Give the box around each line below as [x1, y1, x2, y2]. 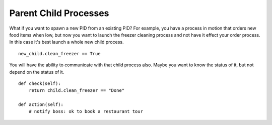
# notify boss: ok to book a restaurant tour [28, 108, 144, 114]
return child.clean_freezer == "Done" [28, 88, 125, 93]
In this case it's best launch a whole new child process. [9, 39, 124, 45]
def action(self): [18, 102, 64, 107]
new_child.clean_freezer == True [18, 51, 101, 56]
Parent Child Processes [9, 8, 109, 19]
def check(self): [18, 80, 61, 86]
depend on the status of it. [9, 69, 64, 75]
